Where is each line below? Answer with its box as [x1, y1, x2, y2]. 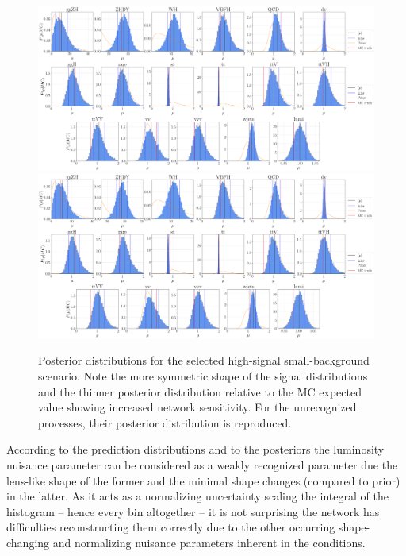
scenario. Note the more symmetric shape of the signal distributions [38, 368, 368, 384]
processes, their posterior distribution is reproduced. [38, 414, 292, 431]
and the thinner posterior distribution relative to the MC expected [38, 383, 362, 400]
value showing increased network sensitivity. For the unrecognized [38, 399, 357, 415]
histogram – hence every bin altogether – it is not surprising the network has [6, 503, 380, 519]
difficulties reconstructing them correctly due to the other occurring [6, 519, 335, 535]
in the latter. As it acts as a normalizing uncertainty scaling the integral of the [6, 488, 389, 504]
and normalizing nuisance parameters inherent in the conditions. [52, 534, 366, 550]
